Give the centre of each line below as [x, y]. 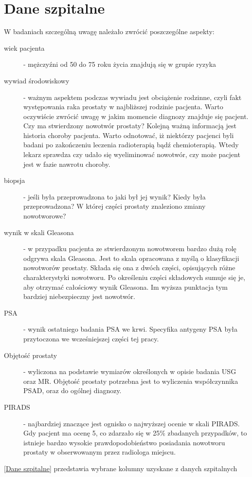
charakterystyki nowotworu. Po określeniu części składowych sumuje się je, [135, 277]
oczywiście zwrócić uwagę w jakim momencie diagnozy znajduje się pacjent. [136, 116]
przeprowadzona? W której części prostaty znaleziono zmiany [115, 206]
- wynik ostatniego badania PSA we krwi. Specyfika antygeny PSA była [131, 329]
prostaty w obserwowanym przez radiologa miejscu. [100, 452]
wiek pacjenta [24, 48]
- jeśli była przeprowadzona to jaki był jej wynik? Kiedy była [115, 196]
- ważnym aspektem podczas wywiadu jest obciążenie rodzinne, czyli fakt [133, 97]
